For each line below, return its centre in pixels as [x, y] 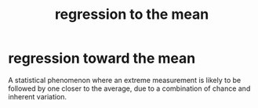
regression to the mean [132, 14]
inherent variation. [38, 96]
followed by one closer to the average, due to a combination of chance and [129, 88]
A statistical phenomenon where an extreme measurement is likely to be [125, 80]
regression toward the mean [102, 58]
